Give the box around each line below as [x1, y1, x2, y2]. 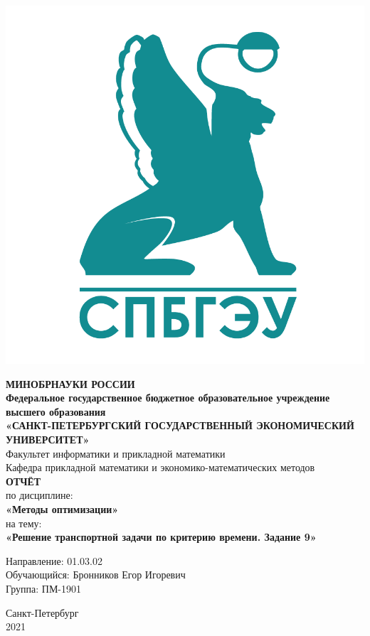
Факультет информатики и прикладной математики [6, 446, 226, 460]
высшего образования [6, 404, 106, 419]
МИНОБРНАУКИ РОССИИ [6, 376, 135, 391]
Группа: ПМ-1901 [6, 581, 82, 595]
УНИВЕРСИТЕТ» [6, 431, 90, 446]
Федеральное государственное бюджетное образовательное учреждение [6, 390, 330, 405]
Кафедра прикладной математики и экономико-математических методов [6, 460, 315, 475]
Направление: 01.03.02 [6, 553, 103, 568]
